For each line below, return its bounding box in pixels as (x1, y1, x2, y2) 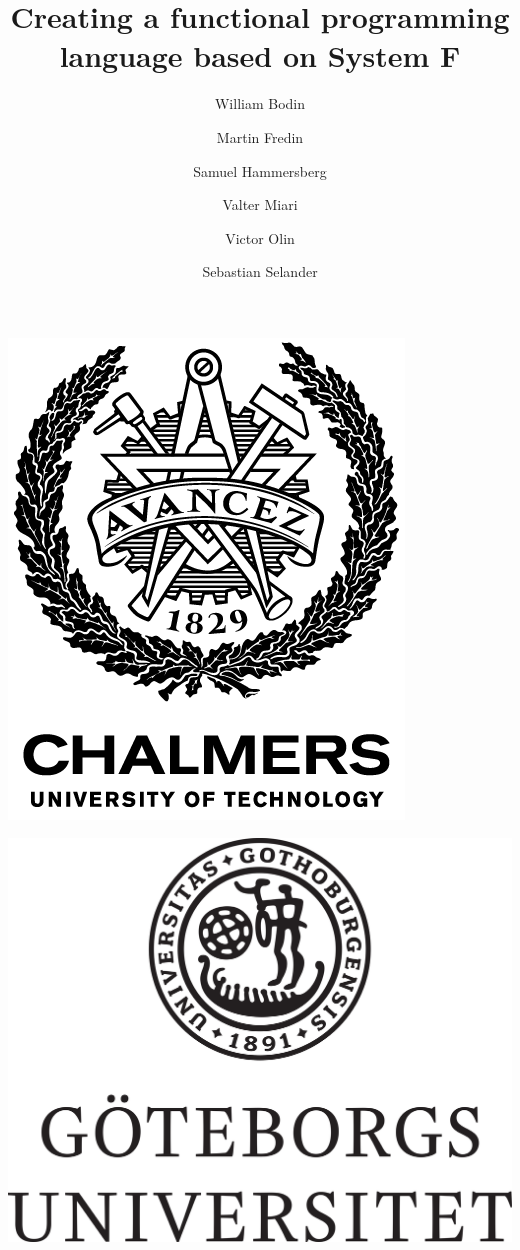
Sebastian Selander (202, 261, 318, 282)
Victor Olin (225, 227, 295, 248)
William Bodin (214, 93, 306, 114)
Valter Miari (222, 194, 298, 215)
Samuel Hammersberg (193, 160, 327, 181)
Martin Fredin (216, 126, 304, 147)
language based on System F (59, 35, 461, 76)
